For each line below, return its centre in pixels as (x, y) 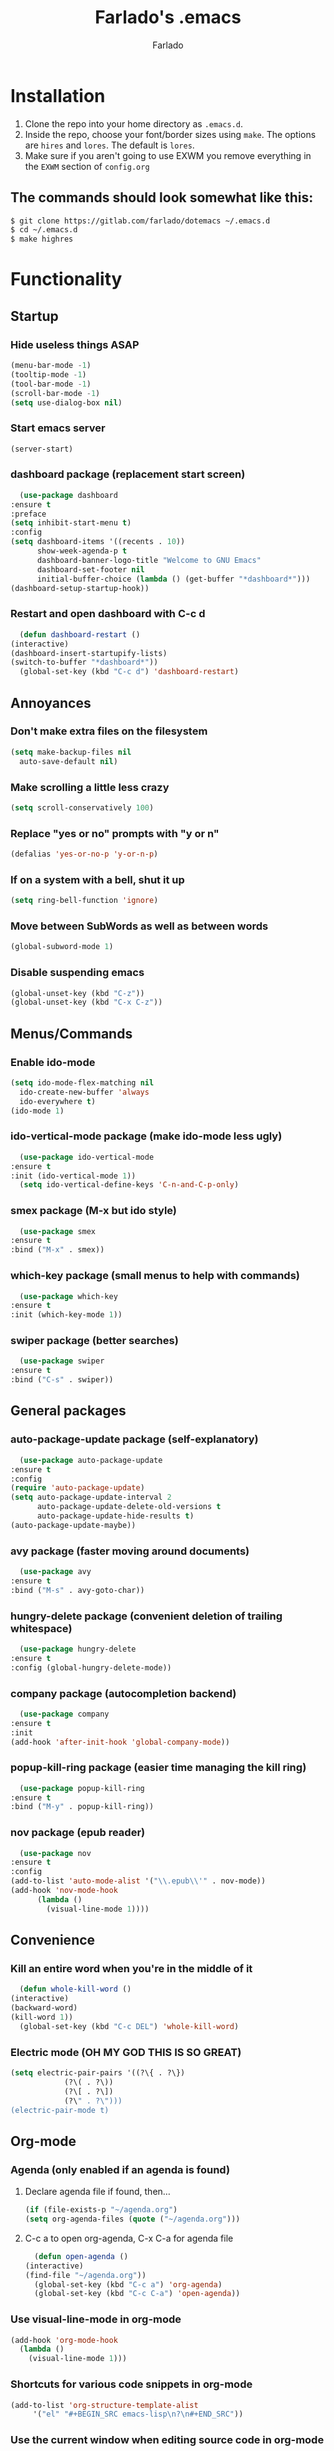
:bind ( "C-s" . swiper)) (62, 1380)
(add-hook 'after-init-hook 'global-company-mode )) (120, 1742)
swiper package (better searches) (94, 1341)
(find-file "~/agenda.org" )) (85, 2275)
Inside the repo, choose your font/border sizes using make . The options (170, 134)
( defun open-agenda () (81, 2256)
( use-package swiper (62, 1361)
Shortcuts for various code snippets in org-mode (131, 2384)
